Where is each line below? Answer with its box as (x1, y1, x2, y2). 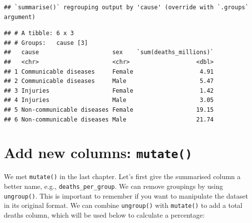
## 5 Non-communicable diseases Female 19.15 (4, 106, 214, 113)
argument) (4, 13, 36, 20)
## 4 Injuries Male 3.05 (4, 97, 214, 104)
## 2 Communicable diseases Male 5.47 (4, 78, 214, 85)
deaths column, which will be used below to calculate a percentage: (4, 210, 205, 220)
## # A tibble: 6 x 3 (4, 30, 74, 37)
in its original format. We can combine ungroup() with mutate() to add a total (4, 200, 243, 210)
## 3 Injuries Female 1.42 (4, 87, 214, 94)
